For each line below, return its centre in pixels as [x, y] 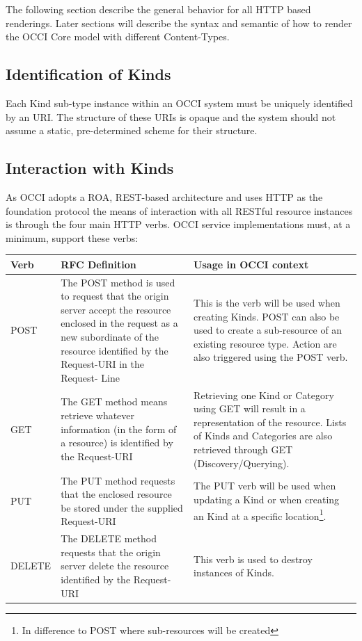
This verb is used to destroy [253, 559]
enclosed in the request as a [119, 323]
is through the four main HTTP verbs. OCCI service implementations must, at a [178, 224]
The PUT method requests [118, 480]
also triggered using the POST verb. [271, 357]
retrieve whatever [98, 415]
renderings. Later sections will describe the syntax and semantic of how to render [179, 23]
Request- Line [90, 377]
